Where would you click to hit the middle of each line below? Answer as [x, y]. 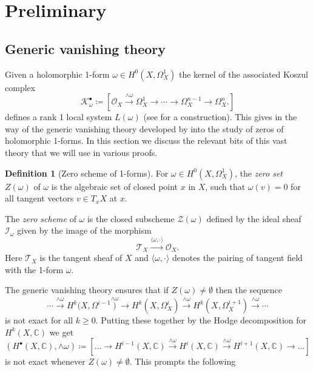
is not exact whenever [45, 361]
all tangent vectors [39, 198]
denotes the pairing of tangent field [237, 258]
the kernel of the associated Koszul [243, 74]
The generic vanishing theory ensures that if [87, 290]
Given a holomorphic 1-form [57, 74]
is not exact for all [39, 320]
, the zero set [258, 173]
